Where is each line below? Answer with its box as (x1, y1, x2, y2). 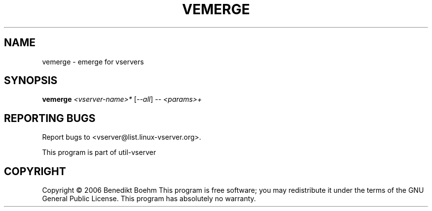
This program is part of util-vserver (42, 148, 156, 157)
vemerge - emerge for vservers (42, 57, 144, 66)
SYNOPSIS (4, 74, 58, 87)
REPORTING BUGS (4, 112, 96, 124)
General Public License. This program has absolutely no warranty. (42, 194, 256, 203)
